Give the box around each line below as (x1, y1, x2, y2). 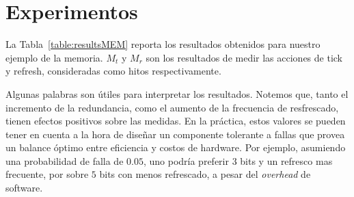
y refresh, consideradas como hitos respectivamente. (5, 64, 221, 78)
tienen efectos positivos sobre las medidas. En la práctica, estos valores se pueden (5, 114, 346, 128)
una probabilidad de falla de (5, 153, 124, 168)
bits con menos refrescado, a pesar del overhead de (99, 167, 311, 181)
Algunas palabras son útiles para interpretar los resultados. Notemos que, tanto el (5, 86, 349, 101)
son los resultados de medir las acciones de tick (146, 50, 342, 64)
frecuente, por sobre (5, 167, 89, 181)
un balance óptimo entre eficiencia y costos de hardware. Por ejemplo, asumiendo (5, 140, 346, 155)
